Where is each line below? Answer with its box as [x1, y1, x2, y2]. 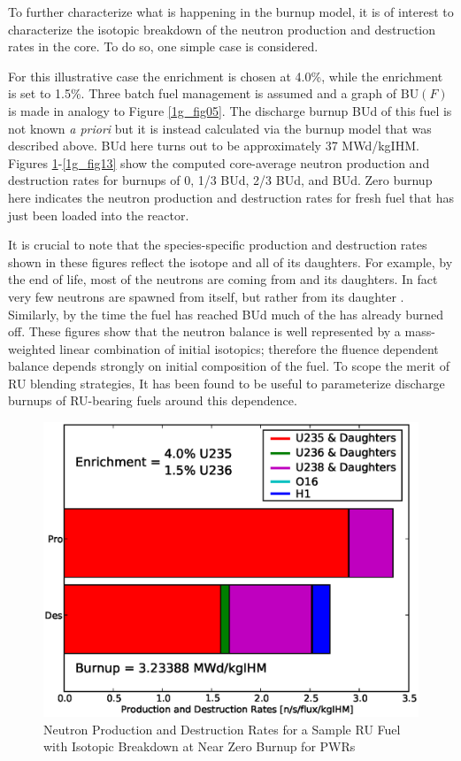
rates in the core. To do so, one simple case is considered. [8, 37, 319, 56]
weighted [8, 339, 56, 357]
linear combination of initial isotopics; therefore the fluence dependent [59, 339, 439, 357]
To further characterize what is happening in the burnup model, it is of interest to [8, 3, 454, 20]
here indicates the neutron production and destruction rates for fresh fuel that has [8, 188, 454, 206]
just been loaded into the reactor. [8, 205, 189, 224]
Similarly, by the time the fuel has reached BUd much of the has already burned [8, 304, 444, 323]
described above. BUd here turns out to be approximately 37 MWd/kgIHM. [8, 136, 419, 155]
